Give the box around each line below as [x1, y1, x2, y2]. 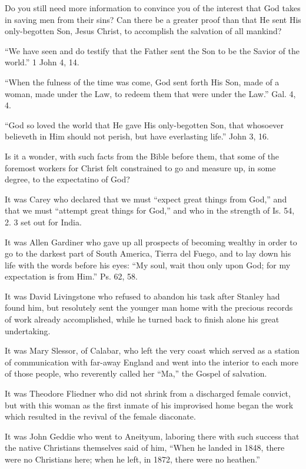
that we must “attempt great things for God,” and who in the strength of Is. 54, [5, 204, 295, 217]
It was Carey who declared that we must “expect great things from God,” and [5, 192, 287, 205]
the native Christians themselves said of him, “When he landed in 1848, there [5, 441, 285, 454]
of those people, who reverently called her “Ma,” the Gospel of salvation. [5, 367, 267, 380]
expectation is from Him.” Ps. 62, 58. [5, 270, 138, 282]
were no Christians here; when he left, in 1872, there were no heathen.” [5, 453, 260, 465]
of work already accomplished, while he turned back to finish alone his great [5, 313, 280, 325]
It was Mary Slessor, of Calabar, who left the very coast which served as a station [5, 344, 300, 357]
